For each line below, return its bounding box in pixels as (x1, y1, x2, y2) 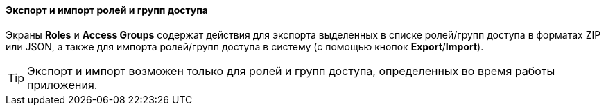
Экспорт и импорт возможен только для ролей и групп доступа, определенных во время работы (27, 63, 555, 78)
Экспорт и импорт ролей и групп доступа (6, 4, 208, 16)
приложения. (27, 77, 98, 92)
